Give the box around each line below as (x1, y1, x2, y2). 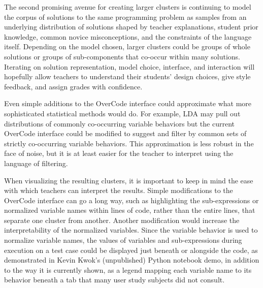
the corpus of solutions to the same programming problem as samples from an (4, 11, 247, 22)
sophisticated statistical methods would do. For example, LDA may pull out (4, 108, 241, 118)
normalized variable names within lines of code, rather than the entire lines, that (4, 205, 255, 215)
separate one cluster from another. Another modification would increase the (4, 214, 240, 225)
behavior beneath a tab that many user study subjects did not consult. (4, 274, 225, 285)
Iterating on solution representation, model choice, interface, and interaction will (4, 61, 255, 72)
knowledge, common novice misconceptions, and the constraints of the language (4, 31, 252, 42)
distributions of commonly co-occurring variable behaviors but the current (4, 118, 235, 129)
